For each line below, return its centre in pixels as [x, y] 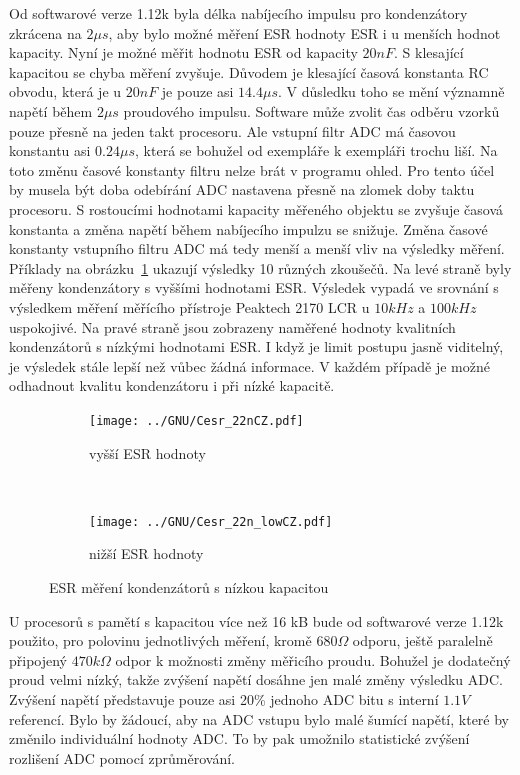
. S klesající [429, 52]
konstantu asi [50, 150]
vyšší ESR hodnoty [147, 452]
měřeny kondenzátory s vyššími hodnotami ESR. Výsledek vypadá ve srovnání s [254, 287]
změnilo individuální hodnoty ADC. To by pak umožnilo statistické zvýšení [239, 738]
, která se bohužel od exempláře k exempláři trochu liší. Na [316, 150]
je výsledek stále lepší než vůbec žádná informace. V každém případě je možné [249, 365]
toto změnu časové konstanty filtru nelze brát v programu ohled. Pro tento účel [252, 169]
